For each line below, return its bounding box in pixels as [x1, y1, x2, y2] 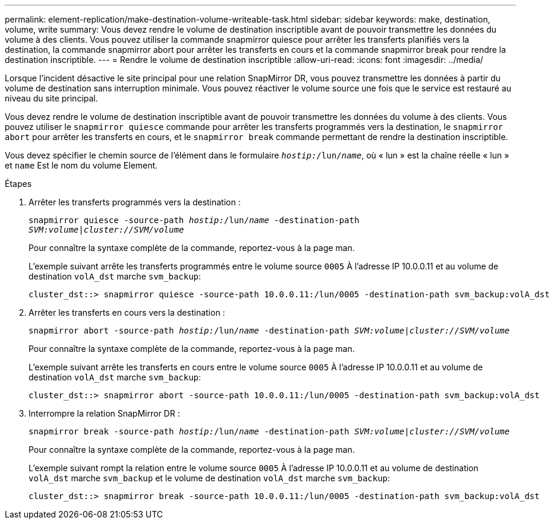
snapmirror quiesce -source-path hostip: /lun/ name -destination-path [29, 215, 360, 225]
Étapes [5, 179, 32, 189]
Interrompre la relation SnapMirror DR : [29, 408, 180, 418]
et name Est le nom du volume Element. [5, 160, 158, 170]
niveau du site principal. [5, 93, 98, 103]
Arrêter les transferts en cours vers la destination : [29, 307, 225, 317]
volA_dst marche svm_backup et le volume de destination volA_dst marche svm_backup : [29, 473, 391, 483]
